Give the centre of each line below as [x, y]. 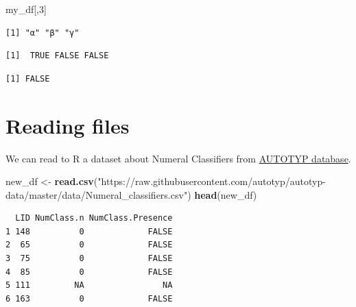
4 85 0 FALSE [89, 272]
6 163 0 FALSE [89, 298]
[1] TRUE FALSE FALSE [57, 56]
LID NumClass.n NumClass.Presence [94, 218]
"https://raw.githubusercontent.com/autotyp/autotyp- [212, 181]
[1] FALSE [28, 78]
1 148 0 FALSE [89, 231]
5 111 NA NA [89, 285]
